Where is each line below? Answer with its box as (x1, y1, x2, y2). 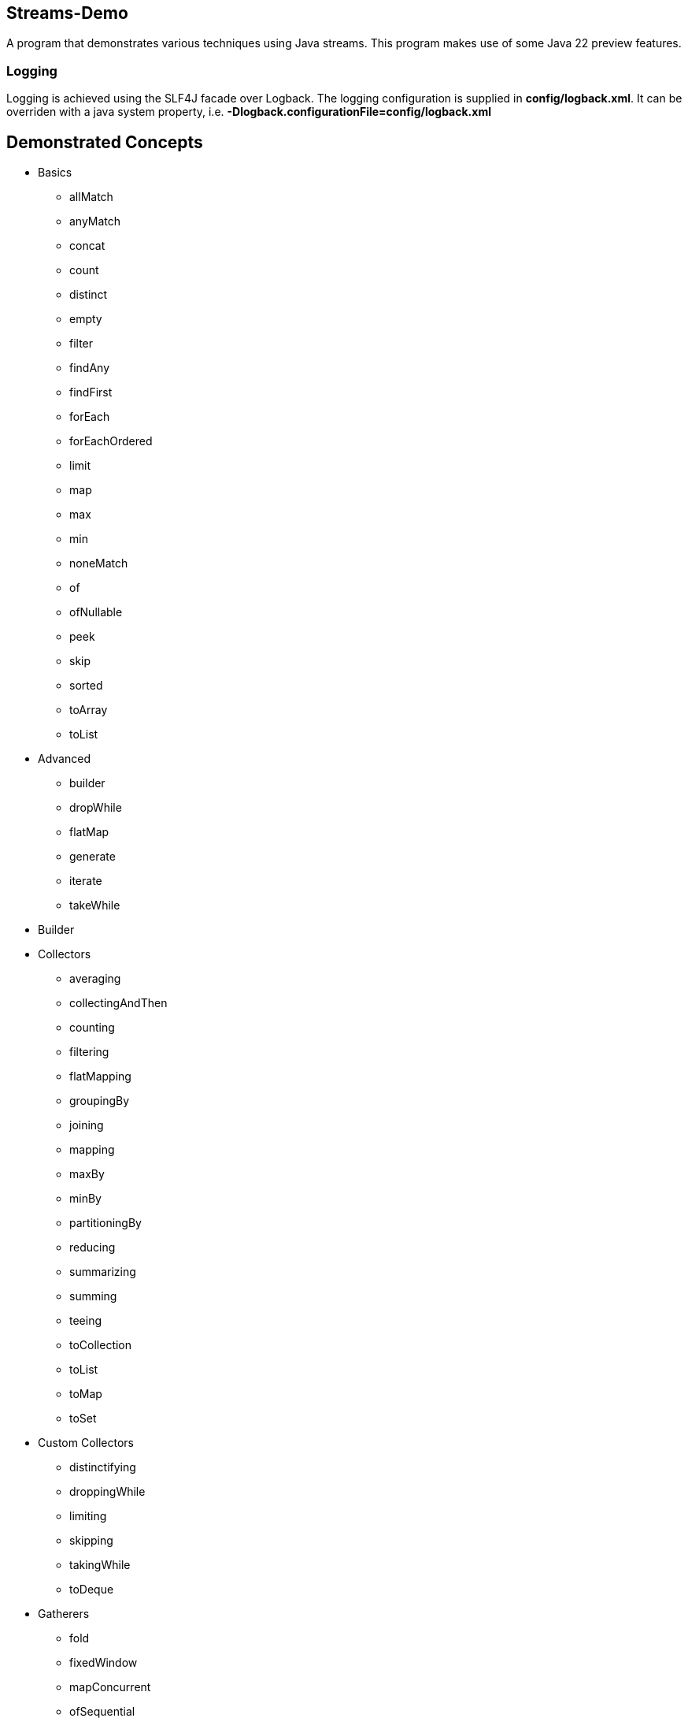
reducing (69, 1240, 116, 1255)
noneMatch (69, 556, 128, 571)
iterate (69, 874, 102, 888)
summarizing (69, 1265, 136, 1279)
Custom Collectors (38, 1436, 134, 1450)
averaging (69, 972, 121, 986)
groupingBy (69, 1094, 130, 1108)
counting (69, 1021, 115, 1035)
